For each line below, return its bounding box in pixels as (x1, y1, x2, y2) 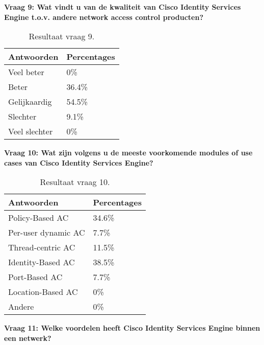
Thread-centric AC (8, 241, 75, 254)
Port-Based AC (8, 271, 63, 283)
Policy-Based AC (8, 212, 69, 224)
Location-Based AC (8, 286, 78, 298)
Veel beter (8, 66, 44, 78)
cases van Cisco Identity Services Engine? (4, 157, 153, 168)
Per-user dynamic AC (8, 226, 85, 239)
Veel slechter (8, 125, 53, 137)
